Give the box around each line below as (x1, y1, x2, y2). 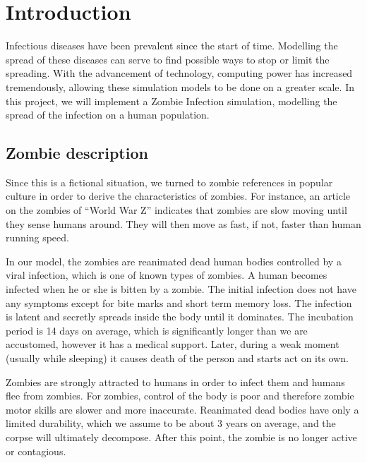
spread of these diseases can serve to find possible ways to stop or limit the (6, 52, 330, 66)
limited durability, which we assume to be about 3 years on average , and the (6, 416, 336, 431)
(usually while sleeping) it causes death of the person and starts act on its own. (6, 351, 349, 366)
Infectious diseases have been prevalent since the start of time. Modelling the (6, 38, 338, 53)
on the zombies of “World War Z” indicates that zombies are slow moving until (6, 203, 347, 217)
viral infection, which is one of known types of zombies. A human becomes (6, 267, 327, 282)
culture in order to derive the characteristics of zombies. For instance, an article (6, 188, 351, 203)
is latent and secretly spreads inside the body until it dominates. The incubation (6, 309, 354, 324)
